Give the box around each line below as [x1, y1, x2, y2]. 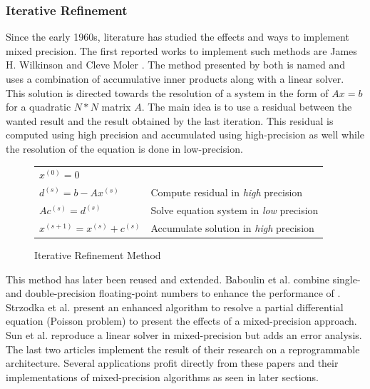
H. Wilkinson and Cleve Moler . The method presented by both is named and [6, 57, 345, 72]
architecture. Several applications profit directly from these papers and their [6, 355, 339, 370]
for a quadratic [6, 99, 71, 114]
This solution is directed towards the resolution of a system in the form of [6, 85, 329, 100]
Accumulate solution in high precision [150, 220, 314, 235]
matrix [101, 99, 131, 114]
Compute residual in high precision [150, 185, 303, 200]
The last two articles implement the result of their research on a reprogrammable [6, 341, 360, 356]
